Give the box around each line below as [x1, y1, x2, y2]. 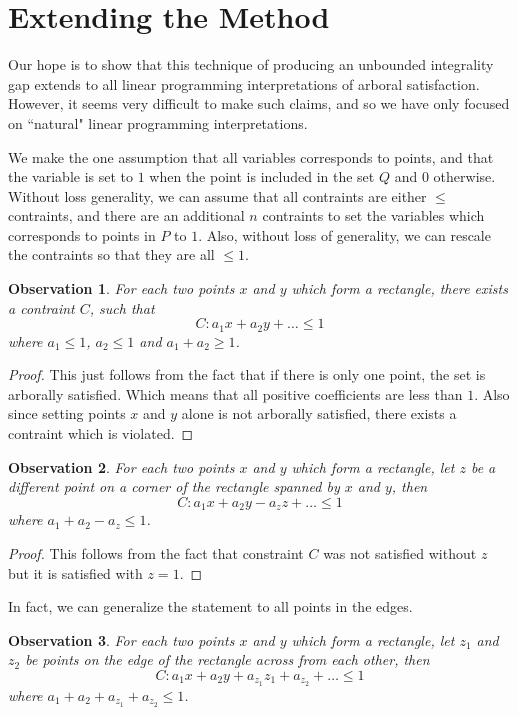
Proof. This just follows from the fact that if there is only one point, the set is [8, 364, 486, 385]
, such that [89, 297, 155, 318]
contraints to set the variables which [262, 205, 485, 226]
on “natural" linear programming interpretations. [8, 112, 308, 133]
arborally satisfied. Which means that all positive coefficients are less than [8, 383, 463, 404]
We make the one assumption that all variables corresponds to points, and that [8, 146, 494, 167]
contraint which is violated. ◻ [8, 423, 194, 444]
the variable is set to [8, 166, 134, 187]
